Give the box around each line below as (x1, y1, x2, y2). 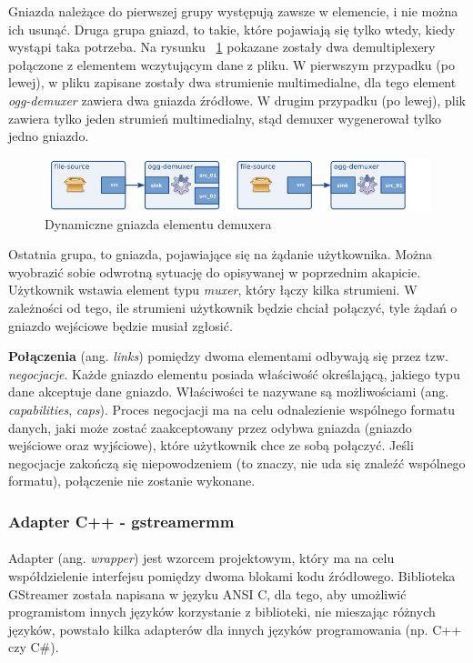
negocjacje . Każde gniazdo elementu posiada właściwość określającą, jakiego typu (8, 364, 460, 383)
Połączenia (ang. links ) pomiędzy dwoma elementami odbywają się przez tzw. (8, 347, 448, 366)
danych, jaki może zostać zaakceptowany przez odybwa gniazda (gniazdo (8, 417, 412, 437)
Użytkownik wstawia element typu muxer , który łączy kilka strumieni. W (8, 280, 418, 299)
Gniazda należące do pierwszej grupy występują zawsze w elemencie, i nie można (8, 2, 458, 20)
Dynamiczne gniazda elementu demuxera (45, 214, 272, 233)
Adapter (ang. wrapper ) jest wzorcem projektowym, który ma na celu (8, 548, 395, 568)
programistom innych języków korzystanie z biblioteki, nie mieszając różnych (8, 602, 436, 621)
